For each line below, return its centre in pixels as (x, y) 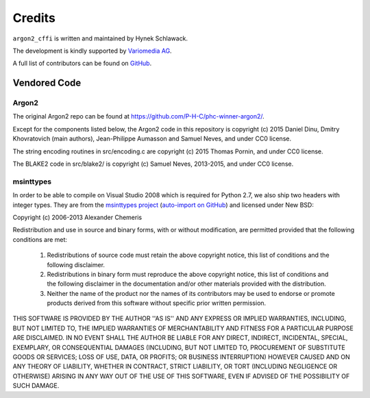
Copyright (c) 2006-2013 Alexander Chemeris (77, 217)
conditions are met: (40, 239)
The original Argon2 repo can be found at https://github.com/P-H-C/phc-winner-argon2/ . (139, 116)
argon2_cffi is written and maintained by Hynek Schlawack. (100, 38)
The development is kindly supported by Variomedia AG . (92, 51)
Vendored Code (47, 83)
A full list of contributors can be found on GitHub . (82, 63)
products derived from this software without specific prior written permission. (157, 303)
